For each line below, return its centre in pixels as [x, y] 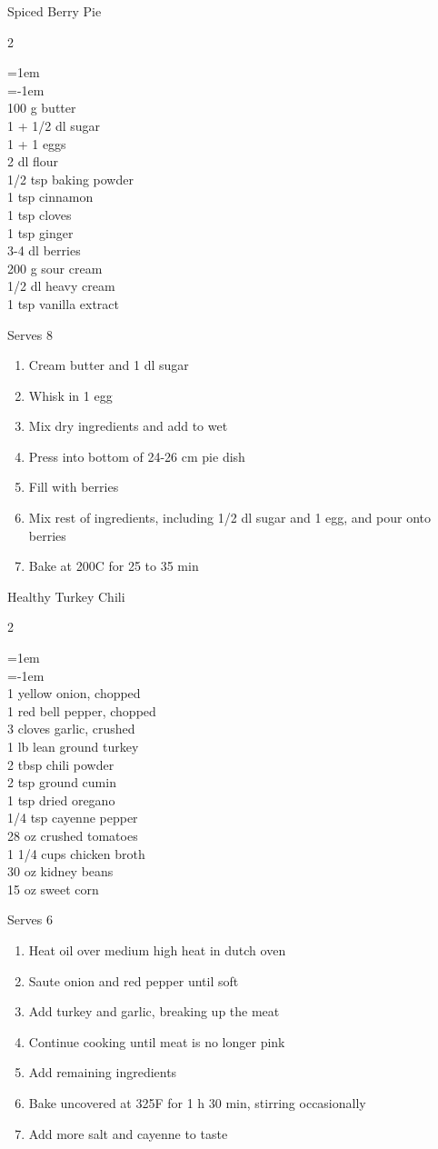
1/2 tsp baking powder [70, 179]
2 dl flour [33, 161]
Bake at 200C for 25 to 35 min [114, 566]
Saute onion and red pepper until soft [134, 980]
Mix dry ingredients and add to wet [128, 426]
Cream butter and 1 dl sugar [109, 365]
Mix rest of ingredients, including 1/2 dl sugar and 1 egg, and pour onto [230, 518]
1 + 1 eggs [37, 143]
